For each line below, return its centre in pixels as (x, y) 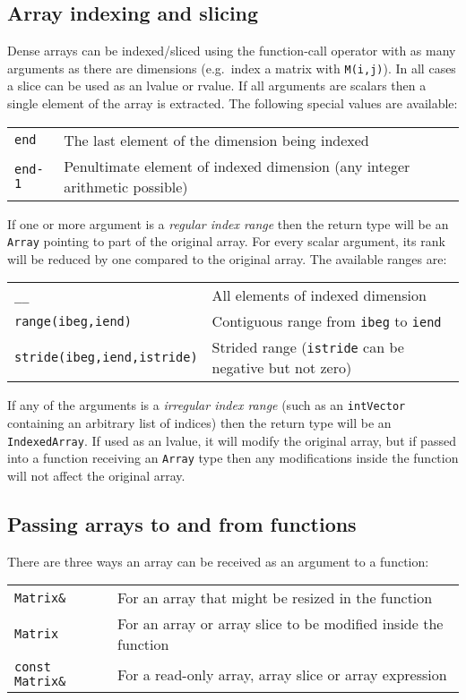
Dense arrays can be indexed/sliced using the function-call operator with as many (232, 51)
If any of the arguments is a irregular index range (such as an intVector (207, 405)
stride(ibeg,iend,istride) (106, 358)
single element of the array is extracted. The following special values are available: (233, 103)
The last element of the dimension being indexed (216, 140)
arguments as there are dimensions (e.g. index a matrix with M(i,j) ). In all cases (232, 68)
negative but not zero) (282, 368)
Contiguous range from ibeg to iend (327, 321)
